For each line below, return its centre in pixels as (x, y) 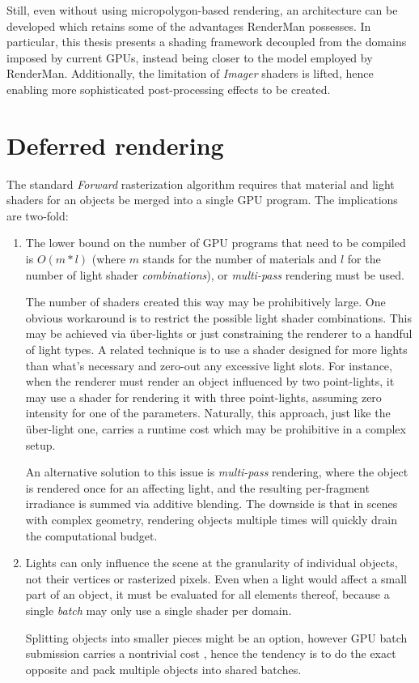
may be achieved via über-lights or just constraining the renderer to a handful (219, 333)
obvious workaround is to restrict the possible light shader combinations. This (219, 317)
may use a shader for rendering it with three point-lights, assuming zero (203, 397)
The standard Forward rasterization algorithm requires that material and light (201, 184)
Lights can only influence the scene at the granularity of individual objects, (212, 563)
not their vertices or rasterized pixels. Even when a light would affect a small (216, 578)
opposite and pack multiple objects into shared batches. (163, 669)
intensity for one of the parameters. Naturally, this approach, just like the (208, 413)
